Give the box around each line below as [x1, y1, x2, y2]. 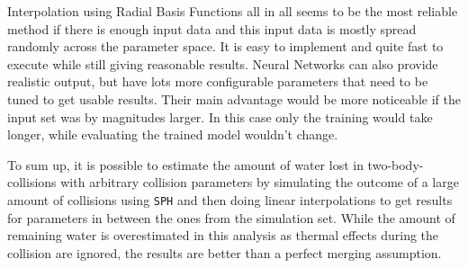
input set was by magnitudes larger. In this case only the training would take [7, 107, 433, 126]
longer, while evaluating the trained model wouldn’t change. [7, 125, 338, 144]
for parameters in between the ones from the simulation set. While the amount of [7, 208, 455, 227]
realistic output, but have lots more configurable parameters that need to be [7, 72, 428, 91]
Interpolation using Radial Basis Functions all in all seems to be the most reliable [7, 2, 458, 20]
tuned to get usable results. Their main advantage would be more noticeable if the [7, 89, 461, 108]
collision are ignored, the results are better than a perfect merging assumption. [7, 243, 442, 262]
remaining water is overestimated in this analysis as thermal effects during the [7, 226, 439, 245]
